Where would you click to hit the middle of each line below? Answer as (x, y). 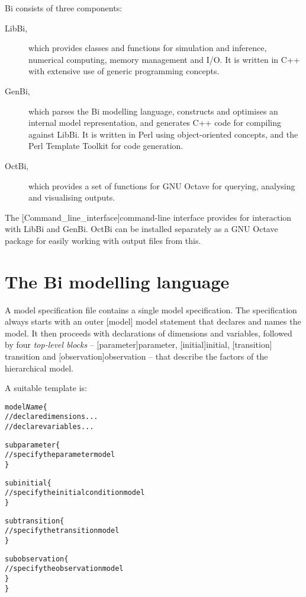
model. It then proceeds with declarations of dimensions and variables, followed (149, 333)
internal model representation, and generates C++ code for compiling (155, 123)
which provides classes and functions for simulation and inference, (148, 48)
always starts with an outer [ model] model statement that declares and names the (153, 321)
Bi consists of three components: (64, 8)
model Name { (26, 407)
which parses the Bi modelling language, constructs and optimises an (153, 111)
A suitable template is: (46, 388)
